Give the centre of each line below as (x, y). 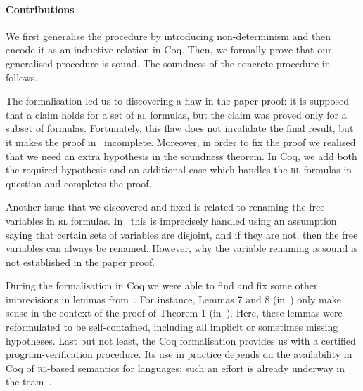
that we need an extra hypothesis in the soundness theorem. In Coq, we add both (181, 155)
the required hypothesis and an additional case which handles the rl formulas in (179, 170)
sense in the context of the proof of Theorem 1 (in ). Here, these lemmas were (174, 313)
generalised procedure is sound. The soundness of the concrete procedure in (168, 63)
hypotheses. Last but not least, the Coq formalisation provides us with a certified (181, 340)
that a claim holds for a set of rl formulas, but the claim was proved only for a (176, 114)
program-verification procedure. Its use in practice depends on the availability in (179, 354)
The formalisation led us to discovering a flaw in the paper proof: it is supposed (177, 101)
